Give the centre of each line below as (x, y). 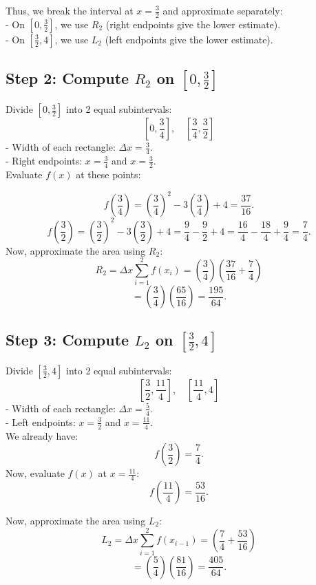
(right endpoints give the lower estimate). (193, 24)
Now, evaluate (35, 473)
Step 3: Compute (67, 339)
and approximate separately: (223, 10)
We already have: (42, 435)
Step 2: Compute (67, 78)
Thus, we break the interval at (70, 10)
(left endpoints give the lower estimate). (189, 39)
